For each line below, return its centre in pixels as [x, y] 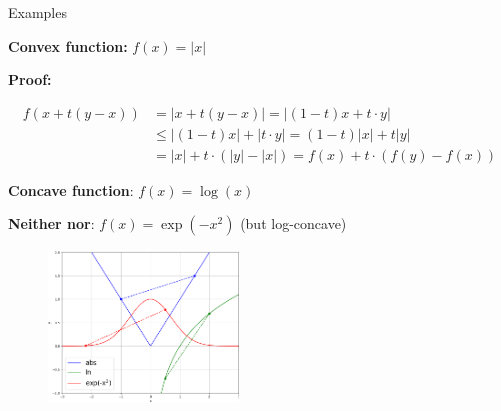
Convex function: [68, 45]
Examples [37, 12]
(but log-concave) [293, 223]
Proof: [30, 79]
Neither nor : [51, 223]
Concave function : [71, 189]
